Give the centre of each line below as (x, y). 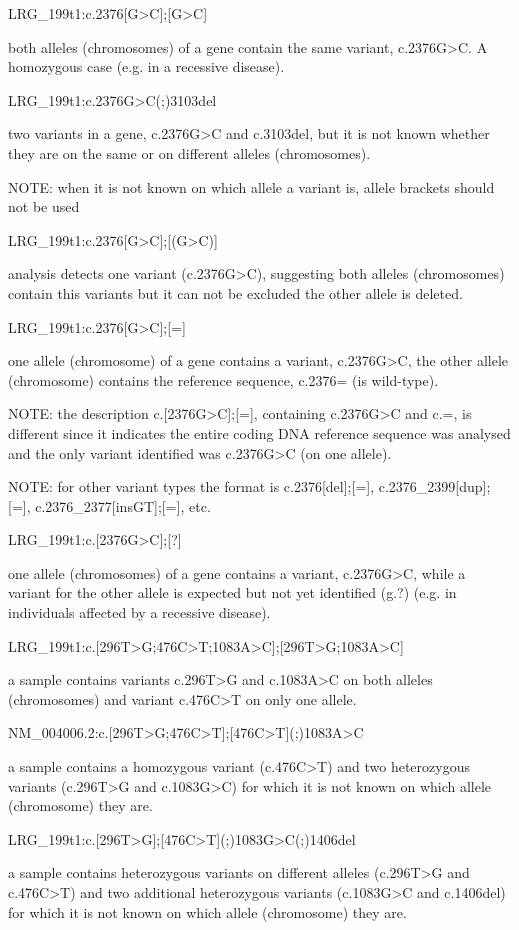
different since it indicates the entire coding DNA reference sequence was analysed (259, 432)
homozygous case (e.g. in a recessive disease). (146, 66)
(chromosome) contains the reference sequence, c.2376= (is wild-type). (223, 379)
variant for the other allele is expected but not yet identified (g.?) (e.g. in (232, 592)
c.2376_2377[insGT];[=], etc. (123, 505)
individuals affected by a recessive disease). (139, 612)
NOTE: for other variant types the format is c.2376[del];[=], (191, 486)
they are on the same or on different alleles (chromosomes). (189, 152)
